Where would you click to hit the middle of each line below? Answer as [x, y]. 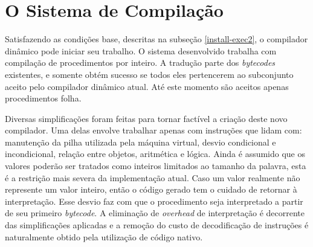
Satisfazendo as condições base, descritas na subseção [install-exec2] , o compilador [156, 39]
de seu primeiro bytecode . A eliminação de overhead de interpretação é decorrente [155, 213]
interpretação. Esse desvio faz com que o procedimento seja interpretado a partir [154, 201]
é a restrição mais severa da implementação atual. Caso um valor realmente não [153, 177]
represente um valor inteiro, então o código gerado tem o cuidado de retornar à [151, 189]
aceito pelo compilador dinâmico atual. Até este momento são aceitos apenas [147, 86]
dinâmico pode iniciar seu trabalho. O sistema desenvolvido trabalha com [141, 50]
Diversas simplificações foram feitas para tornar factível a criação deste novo [146, 118]
